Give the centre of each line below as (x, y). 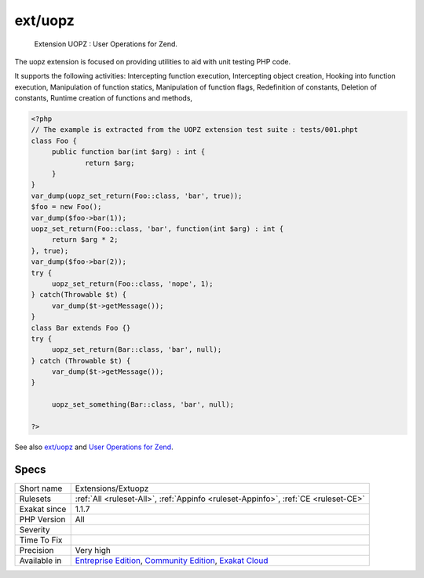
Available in (40, 560)
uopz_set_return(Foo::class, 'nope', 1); (132, 284)
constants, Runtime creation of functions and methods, (103, 98)
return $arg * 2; (85, 240)
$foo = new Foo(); (66, 207)
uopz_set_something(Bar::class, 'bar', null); (143, 405)
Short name (41, 488)
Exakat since (43, 509)
